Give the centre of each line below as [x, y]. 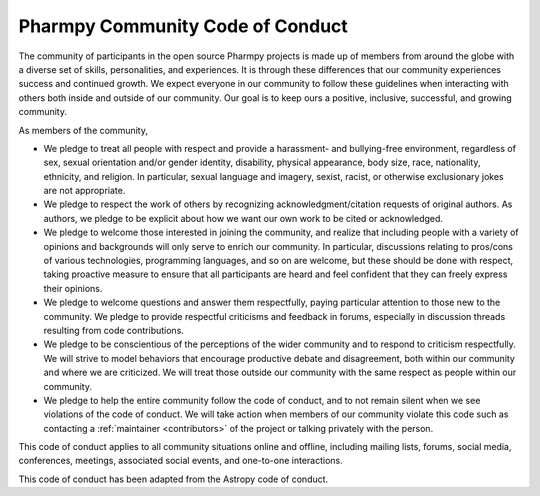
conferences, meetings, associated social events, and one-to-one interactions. [181, 461]
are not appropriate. [84, 191]
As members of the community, [83, 130]
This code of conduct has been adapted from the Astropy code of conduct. [173, 479]
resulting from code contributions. [114, 330]
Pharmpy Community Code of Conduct [183, 26]
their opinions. [73, 288]
